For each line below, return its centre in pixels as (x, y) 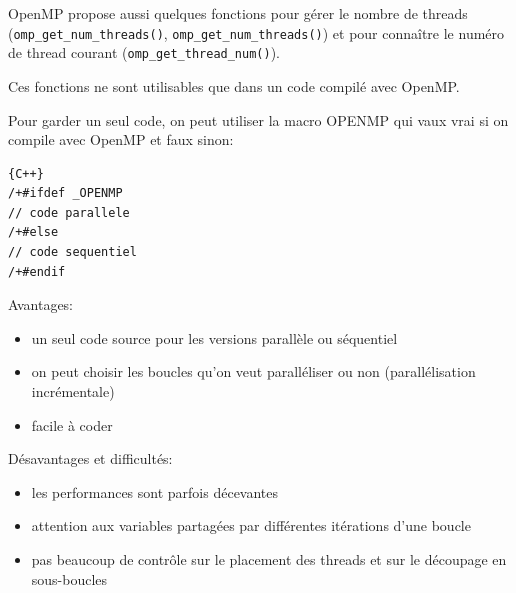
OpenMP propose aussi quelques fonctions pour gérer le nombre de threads (238, 13)
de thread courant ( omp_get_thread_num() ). (144, 52)
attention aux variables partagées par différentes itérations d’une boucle (251, 525)
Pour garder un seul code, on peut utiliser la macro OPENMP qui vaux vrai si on (258, 119)
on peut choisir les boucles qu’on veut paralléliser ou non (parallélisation (253, 371)
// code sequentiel (72, 252)
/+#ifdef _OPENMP (65, 193)
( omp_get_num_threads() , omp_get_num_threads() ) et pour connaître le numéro (256, 32)
